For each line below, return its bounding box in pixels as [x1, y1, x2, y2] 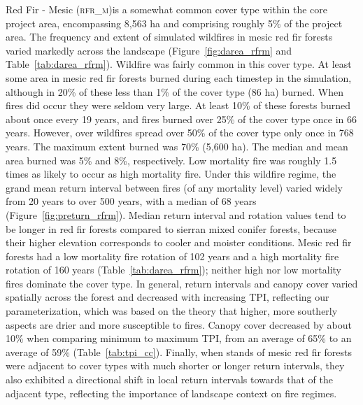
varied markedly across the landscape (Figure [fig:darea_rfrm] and [6, 43, 292, 57]
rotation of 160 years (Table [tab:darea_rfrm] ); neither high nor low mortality [6, 262, 341, 277]
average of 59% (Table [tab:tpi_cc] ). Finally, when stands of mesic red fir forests [6, 344, 353, 359]
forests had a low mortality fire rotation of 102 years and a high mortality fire [6, 248, 339, 263]
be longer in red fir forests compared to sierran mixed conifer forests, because [6, 221, 336, 236]
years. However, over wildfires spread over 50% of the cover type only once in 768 [6, 125, 354, 140]
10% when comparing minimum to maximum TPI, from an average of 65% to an [6, 331, 352, 346]
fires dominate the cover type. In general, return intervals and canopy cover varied [6, 276, 358, 290]
